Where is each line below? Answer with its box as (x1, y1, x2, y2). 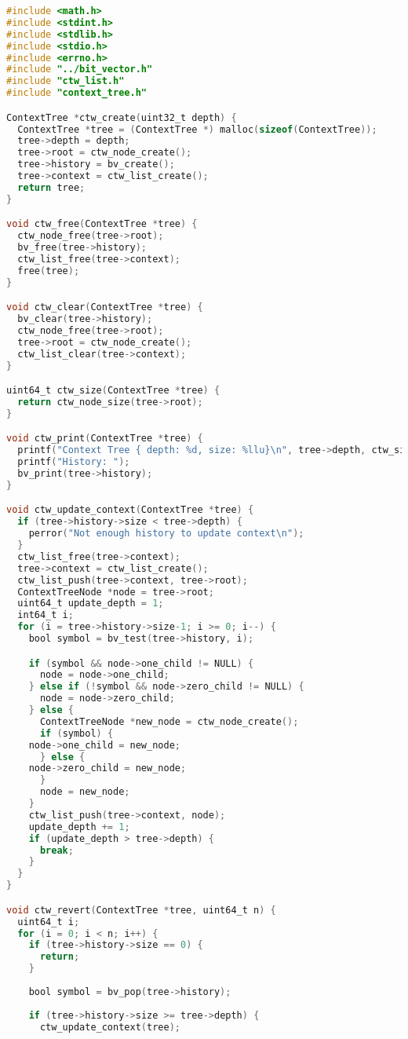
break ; (39, 844, 74, 856)
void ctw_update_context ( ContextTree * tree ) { (6, 504, 254, 516)
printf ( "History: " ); (17, 456, 130, 468)
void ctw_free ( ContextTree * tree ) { (6, 218, 198, 230)
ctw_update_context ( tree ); (39, 1021, 180, 1033)
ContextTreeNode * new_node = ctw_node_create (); (39, 715, 299, 727)
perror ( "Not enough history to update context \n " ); (28, 528, 304, 540)
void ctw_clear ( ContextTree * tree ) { (6, 302, 203, 313)
